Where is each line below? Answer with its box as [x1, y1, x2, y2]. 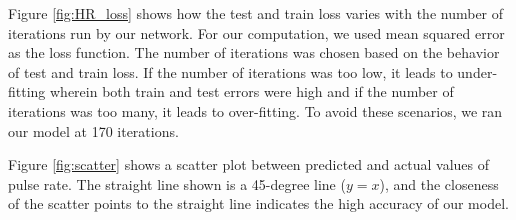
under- [457, 61, 498, 82]
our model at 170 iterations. [8, 120, 179, 141]
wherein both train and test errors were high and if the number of [50, 81, 454, 102]
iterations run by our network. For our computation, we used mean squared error [8, 22, 505, 43]
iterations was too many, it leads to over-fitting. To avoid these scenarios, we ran [8, 100, 503, 121]
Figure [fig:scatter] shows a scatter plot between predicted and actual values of [8, 154, 489, 175]
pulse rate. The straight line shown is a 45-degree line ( [8, 173, 346, 194]
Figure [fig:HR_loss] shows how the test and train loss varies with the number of [8, 3, 504, 23]
